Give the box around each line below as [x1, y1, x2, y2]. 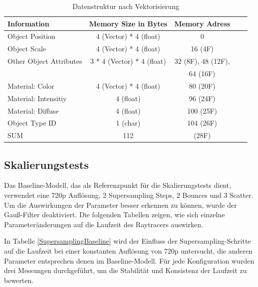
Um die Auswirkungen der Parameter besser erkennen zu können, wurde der [4, 199, 237, 210]
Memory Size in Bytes [89, 18, 168, 28]
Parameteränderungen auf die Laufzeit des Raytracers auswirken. [4, 219, 203, 229]
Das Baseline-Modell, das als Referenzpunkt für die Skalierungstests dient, [4, 180, 232, 190]
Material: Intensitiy [7, 93, 67, 103]
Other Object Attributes [7, 56, 82, 66]
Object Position [7, 31, 55, 41]
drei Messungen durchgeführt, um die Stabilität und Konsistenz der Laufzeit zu [4, 265, 247, 276]
